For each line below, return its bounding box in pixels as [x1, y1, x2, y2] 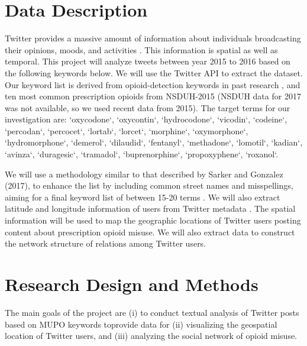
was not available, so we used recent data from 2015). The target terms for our [5, 101, 290, 114]
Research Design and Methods [5, 272, 258, 296]
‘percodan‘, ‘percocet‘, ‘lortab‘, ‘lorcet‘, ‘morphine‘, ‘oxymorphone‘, [5, 124, 248, 137]
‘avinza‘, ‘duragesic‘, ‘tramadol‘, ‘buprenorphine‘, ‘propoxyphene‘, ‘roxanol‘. [5, 148, 279, 160]
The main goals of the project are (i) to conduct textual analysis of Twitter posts [5, 306, 299, 318]
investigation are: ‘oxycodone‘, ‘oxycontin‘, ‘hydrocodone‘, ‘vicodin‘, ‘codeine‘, [5, 113, 287, 125]
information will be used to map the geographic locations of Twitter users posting [5, 214, 301, 227]
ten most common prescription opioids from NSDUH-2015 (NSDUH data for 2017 [5, 90, 301, 102]
